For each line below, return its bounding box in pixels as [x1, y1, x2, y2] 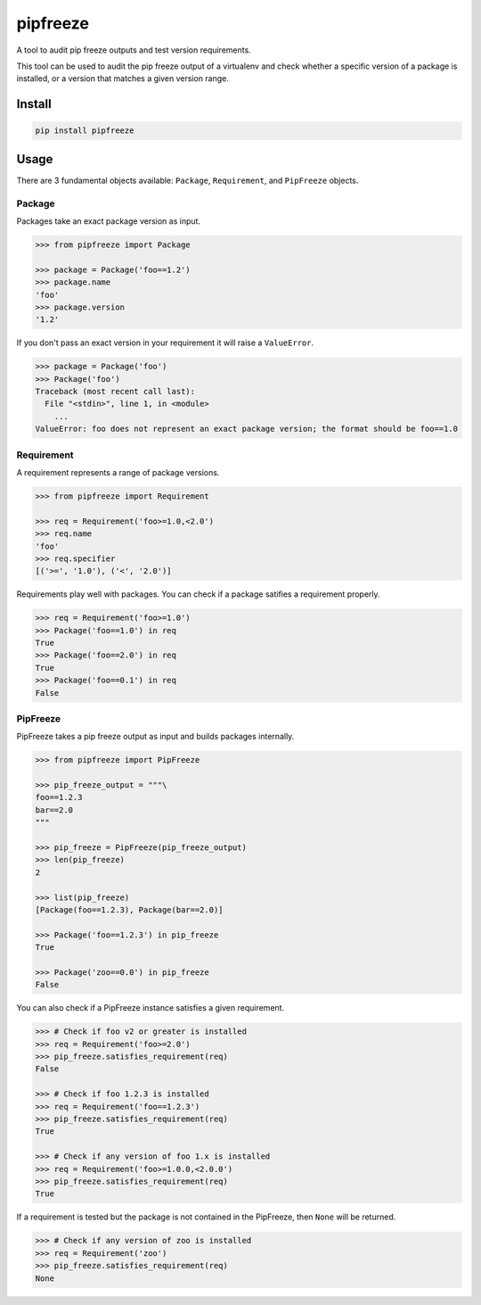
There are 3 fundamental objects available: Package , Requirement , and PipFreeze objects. [16, 175, 359, 186]
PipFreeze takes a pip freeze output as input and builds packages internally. [16, 731, 295, 742]
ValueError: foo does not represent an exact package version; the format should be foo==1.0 [35, 424, 459, 434]
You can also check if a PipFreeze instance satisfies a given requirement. [16, 1003, 285, 1013]
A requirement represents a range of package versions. [16, 467, 220, 477]
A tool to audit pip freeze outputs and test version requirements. [16, 45, 251, 55]
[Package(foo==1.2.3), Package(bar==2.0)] [35, 905, 224, 914]
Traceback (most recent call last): [35, 386, 196, 397]
